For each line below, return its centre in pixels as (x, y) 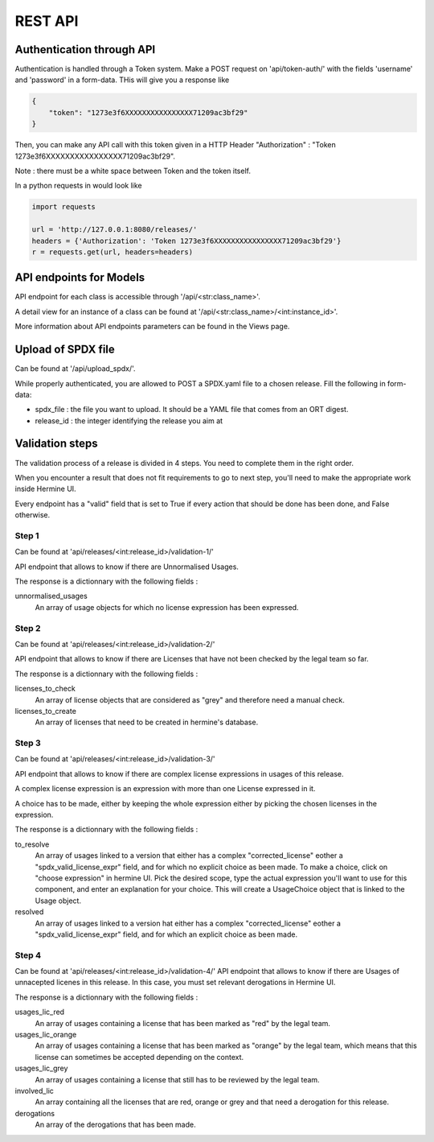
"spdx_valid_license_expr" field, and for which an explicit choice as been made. (166, 934)
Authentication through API (85, 49)
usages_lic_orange (46, 1035)
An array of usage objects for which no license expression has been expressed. (167, 607)
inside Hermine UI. (45, 489)
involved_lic (34, 1090)
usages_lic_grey (41, 1068)
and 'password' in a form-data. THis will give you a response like (122, 80)
